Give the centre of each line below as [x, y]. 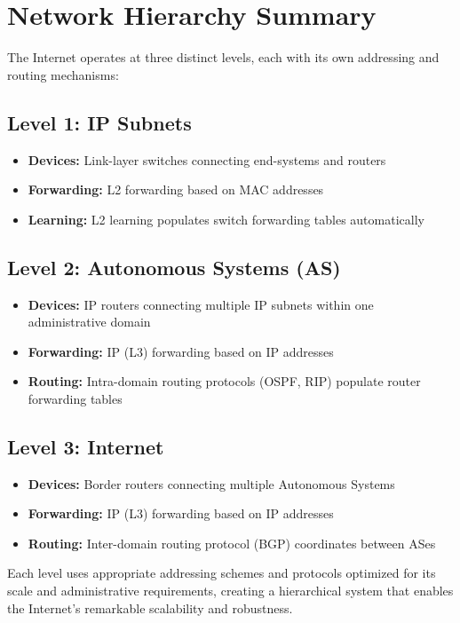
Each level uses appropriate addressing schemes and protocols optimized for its [222, 573]
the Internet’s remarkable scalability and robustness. [150, 607]
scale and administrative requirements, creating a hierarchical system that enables [230, 591]
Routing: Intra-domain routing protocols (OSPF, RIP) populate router [224, 381]
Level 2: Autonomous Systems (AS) [174, 267]
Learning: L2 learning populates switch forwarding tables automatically [226, 219]
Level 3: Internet [86, 446]
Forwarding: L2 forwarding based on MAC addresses [176, 189]
